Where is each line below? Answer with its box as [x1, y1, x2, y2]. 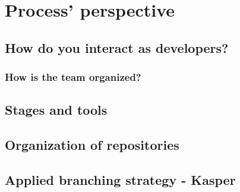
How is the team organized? [5, 70, 141, 84]
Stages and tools [5, 100, 108, 119]
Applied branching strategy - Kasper [5, 170, 236, 188]
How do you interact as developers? [5, 38, 229, 56]
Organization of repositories [5, 136, 179, 154]
